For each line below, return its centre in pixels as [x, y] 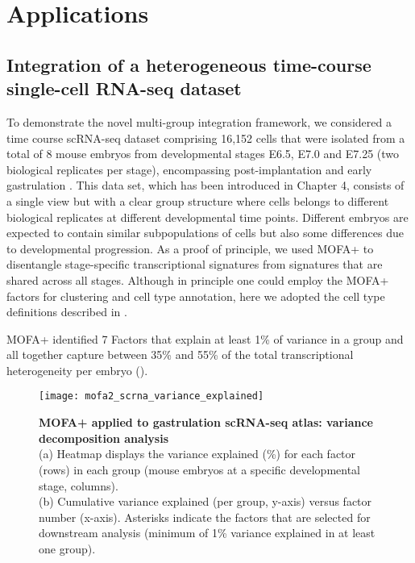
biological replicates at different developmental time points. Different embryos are [207, 217]
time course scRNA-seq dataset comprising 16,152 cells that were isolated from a [206, 138]
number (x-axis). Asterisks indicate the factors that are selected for [205, 517]
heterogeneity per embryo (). [77, 370]
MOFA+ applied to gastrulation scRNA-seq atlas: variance [206, 422]
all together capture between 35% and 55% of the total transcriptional [180, 354]
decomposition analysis [104, 438]
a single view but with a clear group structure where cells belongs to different [198, 200]
